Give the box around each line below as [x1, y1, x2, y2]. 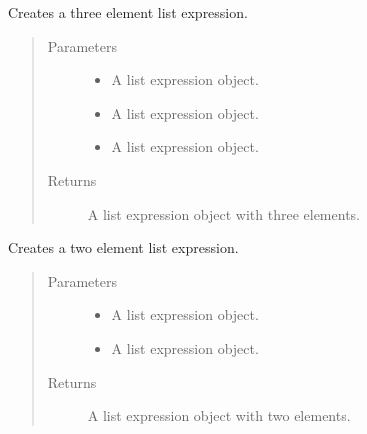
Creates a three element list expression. [8, 2, 248, 22]
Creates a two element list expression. [8, 237, 239, 258]
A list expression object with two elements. [87, 405, 351, 426]
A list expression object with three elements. [87, 203, 360, 224]
